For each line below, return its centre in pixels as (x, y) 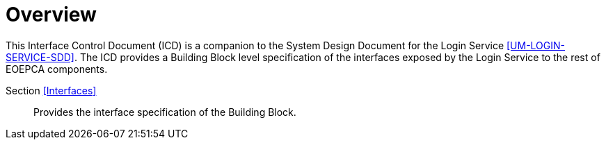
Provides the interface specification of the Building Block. (165, 112)
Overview (51, 15)
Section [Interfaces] (51, 90)
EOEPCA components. (57, 69)
